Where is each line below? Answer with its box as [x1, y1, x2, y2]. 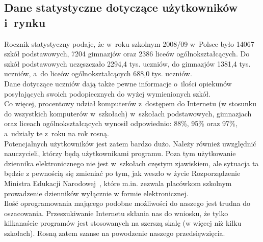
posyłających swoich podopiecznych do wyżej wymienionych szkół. [4, 88, 211, 99]
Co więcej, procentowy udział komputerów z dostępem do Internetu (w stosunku [4, 98, 257, 109]
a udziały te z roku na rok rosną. [4, 128, 109, 138]
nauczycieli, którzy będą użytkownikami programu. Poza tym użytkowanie [4, 148, 236, 159]
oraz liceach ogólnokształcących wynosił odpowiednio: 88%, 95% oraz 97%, [4, 118, 238, 129]
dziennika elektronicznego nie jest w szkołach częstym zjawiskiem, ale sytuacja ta [4, 158, 259, 168]
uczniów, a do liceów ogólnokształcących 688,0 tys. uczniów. [4, 68, 192, 79]
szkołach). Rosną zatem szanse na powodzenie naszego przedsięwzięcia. [4, 227, 225, 238]
